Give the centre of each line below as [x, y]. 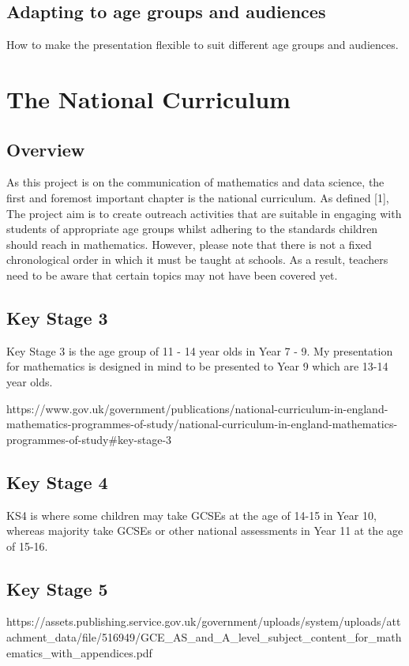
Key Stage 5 [57, 588]
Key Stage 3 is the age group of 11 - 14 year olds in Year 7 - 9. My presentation [200, 350]
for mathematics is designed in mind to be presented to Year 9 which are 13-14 [197, 366]
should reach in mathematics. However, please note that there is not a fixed [189, 244]
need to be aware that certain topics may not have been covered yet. [172, 275]
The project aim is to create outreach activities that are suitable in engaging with [204, 213]
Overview [46, 149]
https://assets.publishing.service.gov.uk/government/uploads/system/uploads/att [204, 621]
